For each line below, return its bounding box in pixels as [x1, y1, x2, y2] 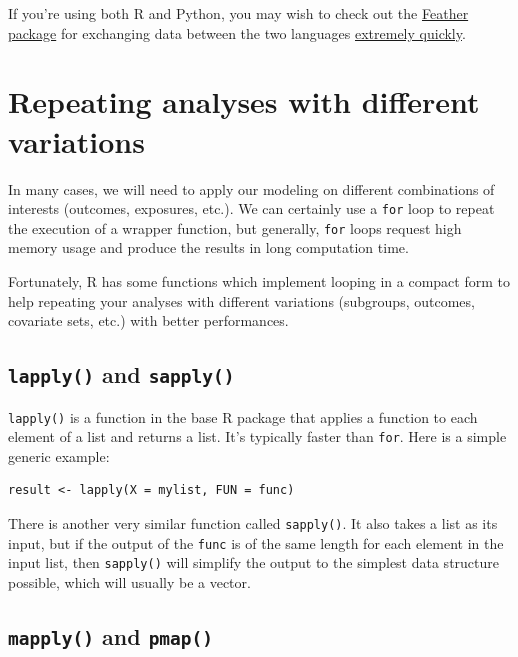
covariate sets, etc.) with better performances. [8, 310, 289, 331]
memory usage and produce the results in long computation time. [8, 237, 409, 258]
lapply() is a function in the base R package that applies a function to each [8, 406, 478, 427]
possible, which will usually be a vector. [8, 572, 251, 593]
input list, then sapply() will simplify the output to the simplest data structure [8, 552, 500, 573]
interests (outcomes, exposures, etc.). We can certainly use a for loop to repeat [8, 198, 495, 219]
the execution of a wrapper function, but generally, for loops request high [8, 217, 462, 238]
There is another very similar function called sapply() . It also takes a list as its [8, 513, 498, 534]
